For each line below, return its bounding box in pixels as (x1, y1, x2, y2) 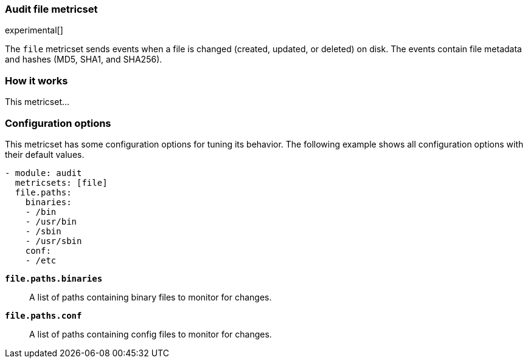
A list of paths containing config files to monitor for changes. (29, 328, 272, 339)
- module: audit (5, 168, 82, 178)
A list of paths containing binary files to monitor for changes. (29, 291, 272, 302)
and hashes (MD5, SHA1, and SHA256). (5, 54, 162, 65)
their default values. (5, 149, 85, 160)
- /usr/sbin (25, 236, 82, 246)
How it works (5, 74, 68, 87)
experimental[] (5, 25, 63, 36)
